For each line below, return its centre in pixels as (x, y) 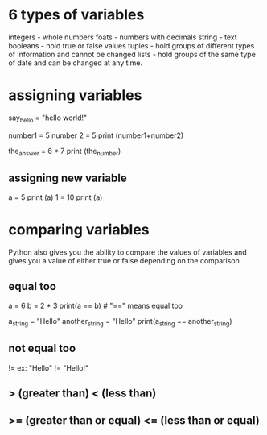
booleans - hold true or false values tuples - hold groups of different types (131, 45)
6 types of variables (76, 15)
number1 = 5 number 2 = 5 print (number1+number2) (96, 135)
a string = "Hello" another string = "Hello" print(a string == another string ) (120, 322)
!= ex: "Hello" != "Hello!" (49, 367)
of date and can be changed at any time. (76, 63)
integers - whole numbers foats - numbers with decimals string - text (123, 37)
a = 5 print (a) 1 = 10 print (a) (55, 197)
